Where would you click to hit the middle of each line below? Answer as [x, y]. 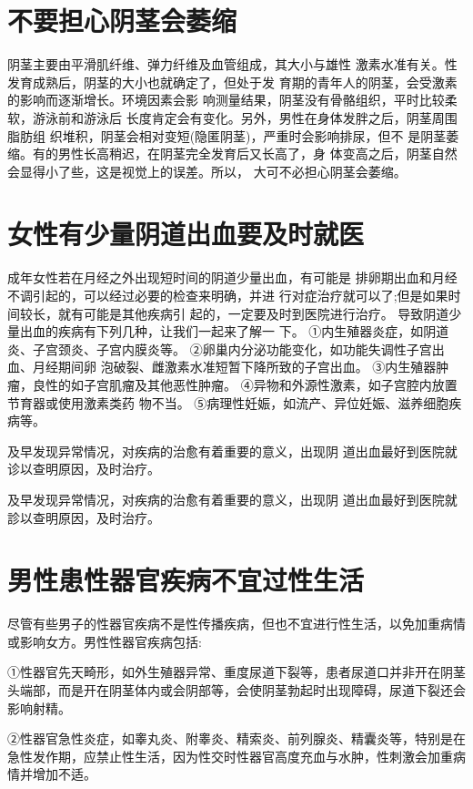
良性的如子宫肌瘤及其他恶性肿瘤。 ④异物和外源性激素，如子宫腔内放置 [245, 384]
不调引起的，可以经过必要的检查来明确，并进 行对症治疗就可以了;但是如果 [228, 295]
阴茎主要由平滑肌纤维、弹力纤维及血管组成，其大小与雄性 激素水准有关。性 [232, 64]
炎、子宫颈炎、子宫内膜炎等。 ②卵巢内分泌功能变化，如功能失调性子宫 [220, 348]
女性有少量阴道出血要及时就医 [186, 234]
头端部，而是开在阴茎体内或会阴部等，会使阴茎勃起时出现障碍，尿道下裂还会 [236, 690]
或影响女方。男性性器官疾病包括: [105, 641]
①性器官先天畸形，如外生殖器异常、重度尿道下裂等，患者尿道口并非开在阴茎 [236, 672]
